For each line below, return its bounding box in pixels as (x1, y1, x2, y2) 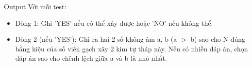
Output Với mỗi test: (4, 1, 67, 11)
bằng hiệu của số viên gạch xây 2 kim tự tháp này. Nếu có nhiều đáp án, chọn (15, 43, 248, 53)
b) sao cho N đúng (190, 34, 245, 44)
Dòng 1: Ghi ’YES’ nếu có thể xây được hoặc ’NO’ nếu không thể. (15, 17, 213, 28)
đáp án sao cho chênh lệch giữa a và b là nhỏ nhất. (15, 53, 167, 63)
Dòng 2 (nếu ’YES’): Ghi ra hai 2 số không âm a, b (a (15, 34, 177, 44)
